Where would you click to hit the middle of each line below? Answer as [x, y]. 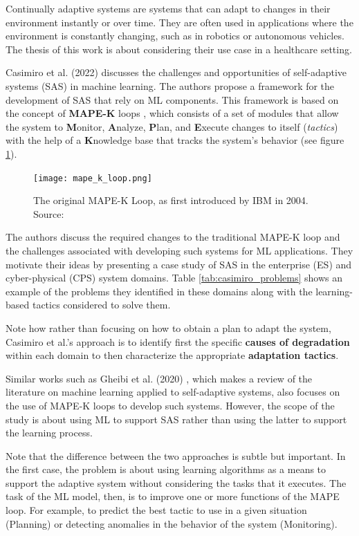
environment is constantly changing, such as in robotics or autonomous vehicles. [175, 36]
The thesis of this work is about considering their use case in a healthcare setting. [179, 49]
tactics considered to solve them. [101, 305]
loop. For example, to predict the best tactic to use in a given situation [156, 510]
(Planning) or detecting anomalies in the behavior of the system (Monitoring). [172, 523]
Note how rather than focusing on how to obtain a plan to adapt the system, [168, 327]
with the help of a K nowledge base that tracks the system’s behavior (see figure [175, 140]
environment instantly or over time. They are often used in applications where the [179, 22]
